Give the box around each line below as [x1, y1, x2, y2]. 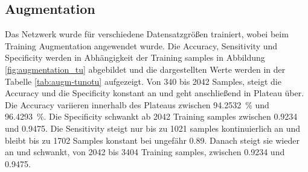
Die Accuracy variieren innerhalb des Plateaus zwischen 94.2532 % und [5, 98, 269, 111]
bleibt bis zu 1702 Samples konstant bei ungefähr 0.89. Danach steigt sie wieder [5, 134, 300, 146]
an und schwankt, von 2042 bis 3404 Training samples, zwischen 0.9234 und [5, 146, 285, 158]
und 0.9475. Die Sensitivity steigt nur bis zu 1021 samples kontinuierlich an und [5, 121, 301, 134]
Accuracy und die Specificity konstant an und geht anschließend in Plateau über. [5, 87, 304, 99]
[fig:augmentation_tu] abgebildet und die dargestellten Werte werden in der [5, 63, 286, 75]
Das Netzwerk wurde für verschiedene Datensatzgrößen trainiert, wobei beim [5, 28, 289, 40]
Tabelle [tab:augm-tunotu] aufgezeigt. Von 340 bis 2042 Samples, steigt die [5, 75, 281, 87]
